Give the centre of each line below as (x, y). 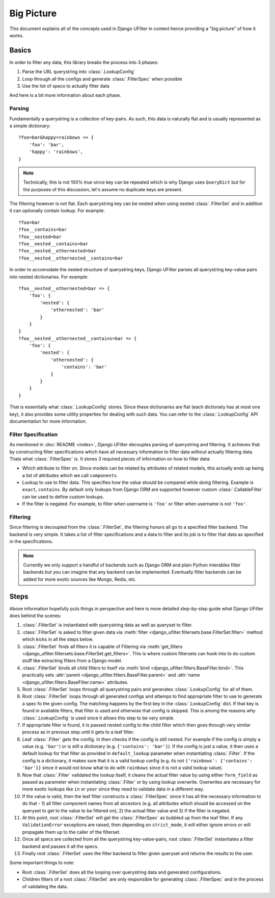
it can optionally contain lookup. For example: (57, 211)
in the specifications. (31, 542)
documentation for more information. (48, 421)
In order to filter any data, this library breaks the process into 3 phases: (84, 62)
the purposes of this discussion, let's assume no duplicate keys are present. (103, 189)
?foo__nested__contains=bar (53, 244)
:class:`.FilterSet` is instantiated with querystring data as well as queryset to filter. (107, 625)
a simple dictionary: (30, 125)
